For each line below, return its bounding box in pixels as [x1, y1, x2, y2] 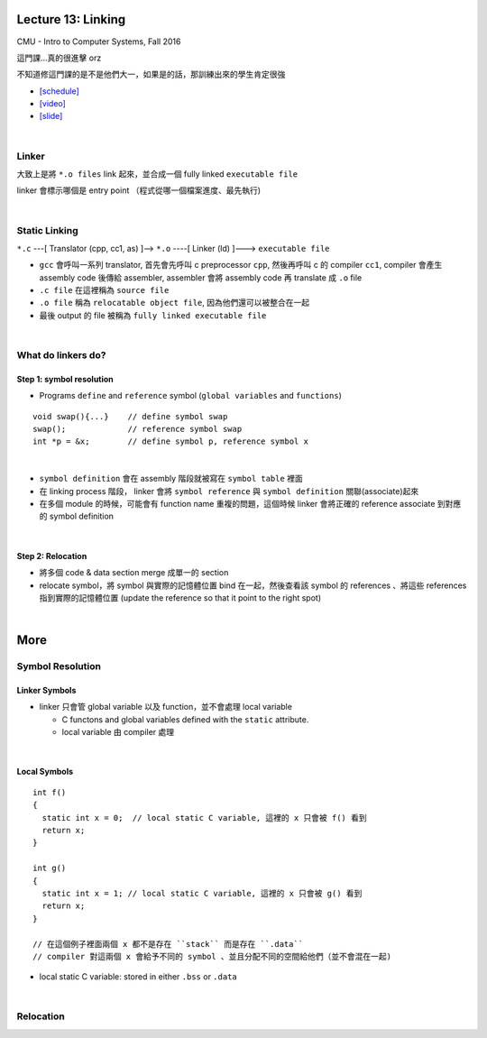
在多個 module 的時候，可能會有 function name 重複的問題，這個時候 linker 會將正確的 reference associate [39, 498, 436, 509]
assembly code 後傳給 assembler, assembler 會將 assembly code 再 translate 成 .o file [39, 271, 363, 283]
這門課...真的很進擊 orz [16, 52, 102, 63]
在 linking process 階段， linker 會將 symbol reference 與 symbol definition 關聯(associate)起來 [39, 485, 419, 496]
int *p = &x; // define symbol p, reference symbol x [32, 436, 308, 446]
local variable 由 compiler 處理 [61, 727, 175, 738]
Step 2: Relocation [16, 550, 87, 561]
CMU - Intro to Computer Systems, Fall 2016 [16, 36, 181, 47]
